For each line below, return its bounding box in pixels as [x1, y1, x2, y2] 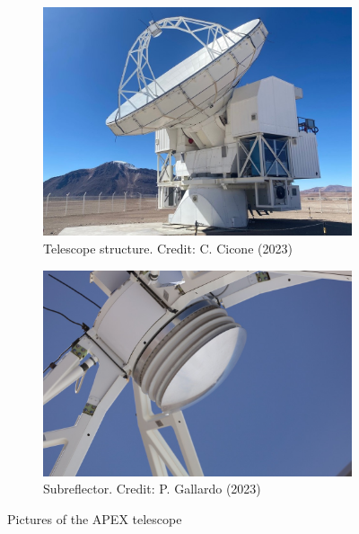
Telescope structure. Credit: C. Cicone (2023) [43, 239, 293, 257]
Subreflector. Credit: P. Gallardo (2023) [43, 479, 261, 498]
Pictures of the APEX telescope [7, 509, 182, 528]
